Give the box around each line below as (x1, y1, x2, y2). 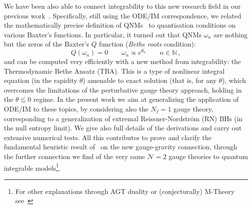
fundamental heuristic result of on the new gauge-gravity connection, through (4, 142, 237, 152)
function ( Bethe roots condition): (99, 39, 196, 49)
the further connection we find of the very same (4, 151, 145, 161)
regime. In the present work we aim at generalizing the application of (33, 94, 239, 104)
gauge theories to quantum (169, 151, 248, 161)
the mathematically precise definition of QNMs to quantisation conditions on (4, 20, 236, 30)
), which (222, 75, 246, 85)
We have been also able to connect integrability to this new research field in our (4, 1, 241, 11)
